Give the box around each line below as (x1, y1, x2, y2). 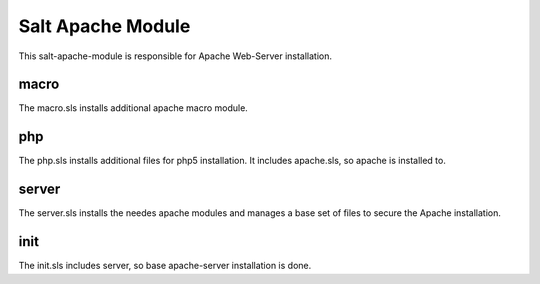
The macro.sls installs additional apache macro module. (18, 102, 249, 114)
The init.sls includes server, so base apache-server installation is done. (18, 260, 312, 272)
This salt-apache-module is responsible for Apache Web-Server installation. (18, 50, 333, 62)
